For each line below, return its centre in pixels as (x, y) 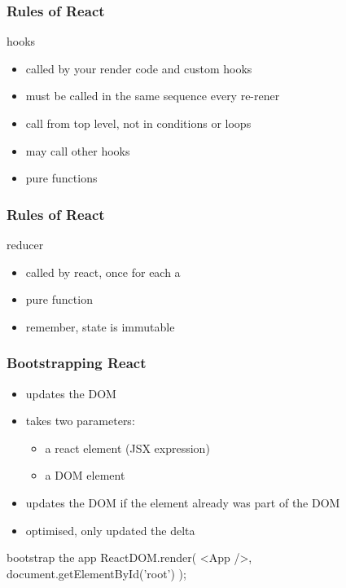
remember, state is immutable (100, 326)
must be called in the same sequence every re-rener (153, 96)
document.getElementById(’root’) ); (96, 573)
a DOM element (85, 475)
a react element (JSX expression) (127, 448)
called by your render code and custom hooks (139, 68)
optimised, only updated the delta (110, 530)
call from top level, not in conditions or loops (138, 123)
